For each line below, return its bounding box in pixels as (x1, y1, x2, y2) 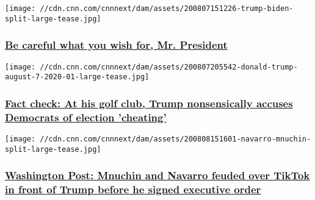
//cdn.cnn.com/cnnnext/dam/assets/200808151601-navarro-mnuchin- (40, 134, 311, 143)
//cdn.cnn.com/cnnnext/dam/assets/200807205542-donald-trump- (40, 62, 298, 71)
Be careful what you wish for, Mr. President (5, 37, 228, 52)
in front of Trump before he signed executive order (5, 182, 261, 197)
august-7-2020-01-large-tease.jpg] (5, 73, 150, 82)
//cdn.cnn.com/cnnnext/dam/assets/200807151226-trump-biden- (40, 4, 294, 13)
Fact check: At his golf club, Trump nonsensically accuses (5, 95, 293, 110)
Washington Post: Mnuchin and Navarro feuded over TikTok (5, 168, 310, 183)
